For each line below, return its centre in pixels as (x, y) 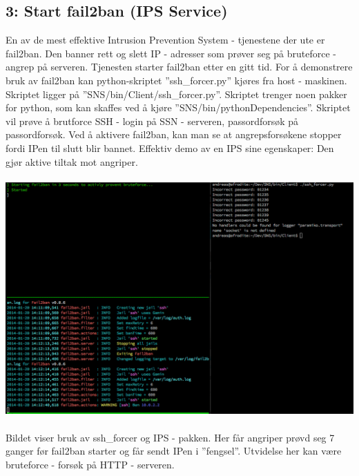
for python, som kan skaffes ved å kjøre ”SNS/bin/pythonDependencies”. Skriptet (178, 107)
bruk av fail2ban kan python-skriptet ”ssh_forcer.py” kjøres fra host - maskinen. (176, 80)
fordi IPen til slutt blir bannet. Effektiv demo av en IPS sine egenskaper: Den (170, 147)
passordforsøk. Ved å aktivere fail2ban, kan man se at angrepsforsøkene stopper (174, 134)
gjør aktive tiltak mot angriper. (72, 161)
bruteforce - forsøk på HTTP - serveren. (90, 464)
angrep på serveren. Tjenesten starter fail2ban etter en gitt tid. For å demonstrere (179, 67)
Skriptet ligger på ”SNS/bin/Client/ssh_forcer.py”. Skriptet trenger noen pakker (176, 94)
